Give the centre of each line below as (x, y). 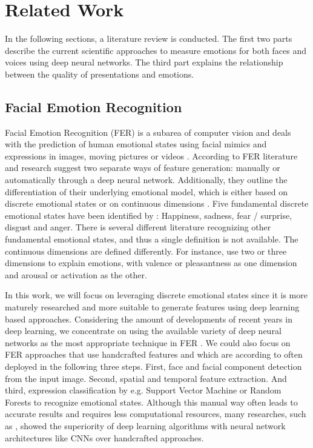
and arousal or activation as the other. (76, 274)
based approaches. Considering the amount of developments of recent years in (149, 319)
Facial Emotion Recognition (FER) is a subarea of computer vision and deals (148, 132)
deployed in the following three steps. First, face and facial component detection (153, 366)
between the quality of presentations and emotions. (100, 74)
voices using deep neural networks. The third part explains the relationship (144, 62)
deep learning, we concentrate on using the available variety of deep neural (143, 331)
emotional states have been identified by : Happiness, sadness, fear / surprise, (149, 215)
